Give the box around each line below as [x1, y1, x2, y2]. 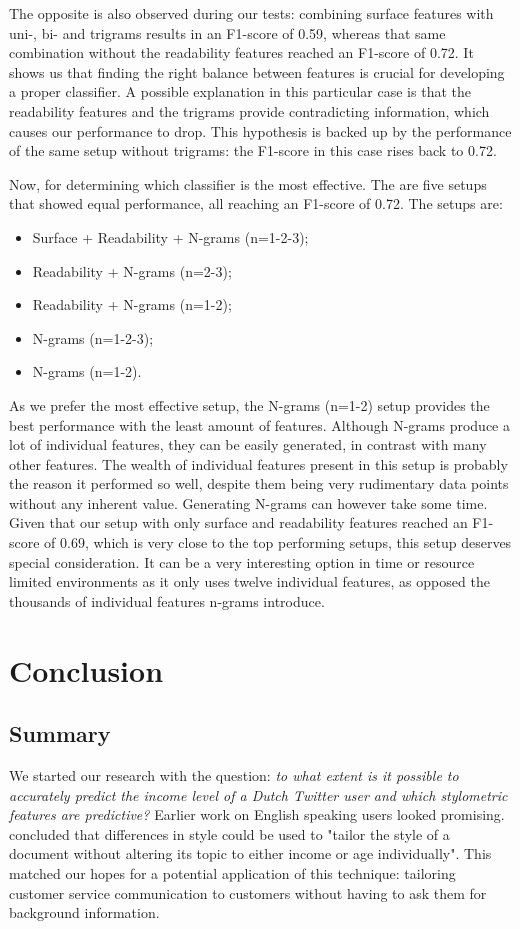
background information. [9, 902, 160, 923]
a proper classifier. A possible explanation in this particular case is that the [9, 81, 471, 102]
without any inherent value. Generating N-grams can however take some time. [9, 492, 488, 513]
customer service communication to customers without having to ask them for [9, 882, 487, 903]
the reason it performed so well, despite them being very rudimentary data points [9, 473, 509, 494]
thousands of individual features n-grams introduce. [9, 590, 325, 611]
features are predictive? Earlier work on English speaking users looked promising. [9, 804, 505, 825]
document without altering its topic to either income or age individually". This [9, 843, 492, 864]
